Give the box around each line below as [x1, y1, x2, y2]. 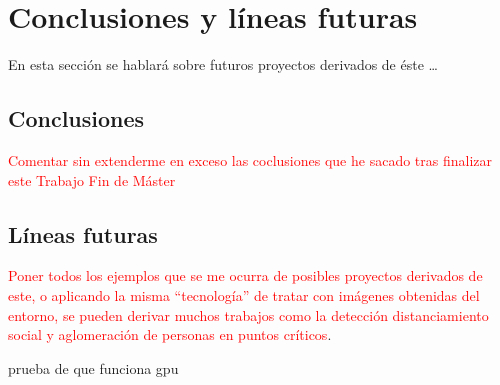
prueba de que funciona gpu [8, 357, 179, 378]
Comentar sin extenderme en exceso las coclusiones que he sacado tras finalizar [8, 149, 493, 170]
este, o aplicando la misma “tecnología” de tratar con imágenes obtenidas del [8, 284, 480, 305]
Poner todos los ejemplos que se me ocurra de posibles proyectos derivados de [8, 265, 483, 286]
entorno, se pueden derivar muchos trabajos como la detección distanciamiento [8, 304, 489, 325]
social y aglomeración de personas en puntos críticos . [8, 324, 332, 345]
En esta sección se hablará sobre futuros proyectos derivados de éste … [8, 54, 438, 75]
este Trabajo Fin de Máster [8, 169, 176, 190]
